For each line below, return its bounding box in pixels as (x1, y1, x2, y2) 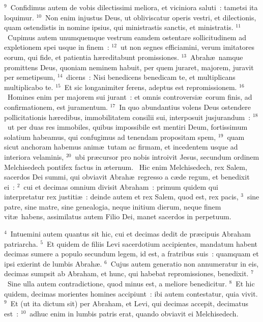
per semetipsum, (4, 72, 55, 82)
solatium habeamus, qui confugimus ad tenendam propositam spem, (4, 131, 216, 142)
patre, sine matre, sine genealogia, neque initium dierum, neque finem (4, 201, 221, 212)
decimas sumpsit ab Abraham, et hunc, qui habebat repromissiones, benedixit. (4, 268, 249, 279)
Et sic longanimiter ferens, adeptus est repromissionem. (64, 81, 237, 92)
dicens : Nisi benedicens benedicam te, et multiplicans (66, 72, 236, 82)
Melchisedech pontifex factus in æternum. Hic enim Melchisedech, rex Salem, (4, 161, 247, 172)
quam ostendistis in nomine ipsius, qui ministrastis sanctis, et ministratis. (4, 22, 233, 33)
